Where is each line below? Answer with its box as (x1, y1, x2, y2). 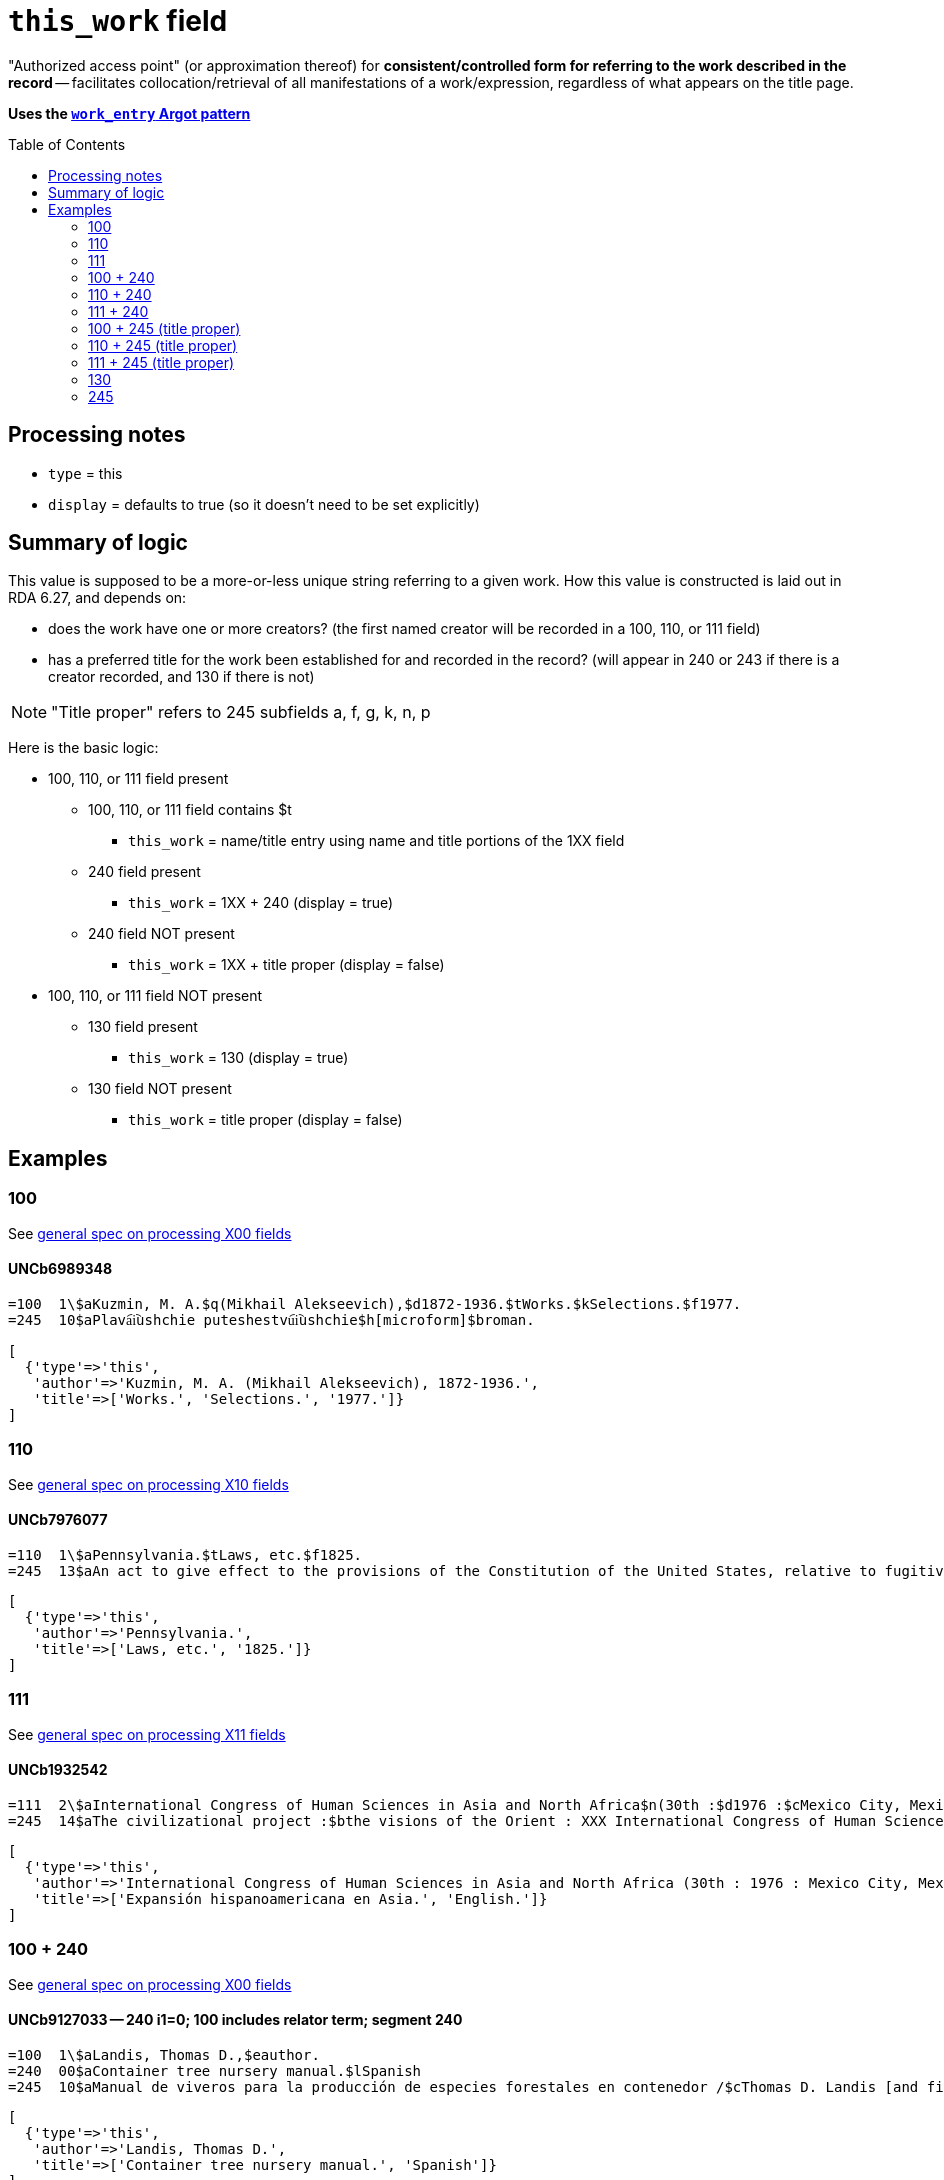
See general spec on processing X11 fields (8, 1725, 286, 1743)
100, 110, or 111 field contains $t (88, 801, 292, 819)
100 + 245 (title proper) (88, 319, 241, 337)
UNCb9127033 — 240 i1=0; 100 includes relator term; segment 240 (8, 2011, 463, 2029)
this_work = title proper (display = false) (128, 1111, 403, 1129)
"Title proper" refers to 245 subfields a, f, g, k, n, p (51, 702, 431, 723)
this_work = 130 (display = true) (128, 1049, 349, 1067)
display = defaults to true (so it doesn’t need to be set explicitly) (48, 495, 480, 513)
